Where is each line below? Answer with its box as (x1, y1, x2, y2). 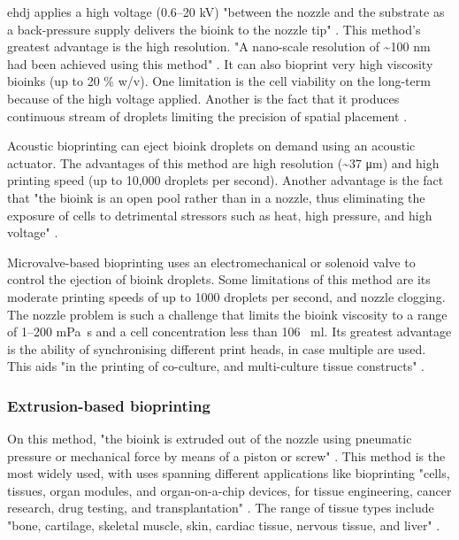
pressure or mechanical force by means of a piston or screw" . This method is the (7, 446, 446, 465)
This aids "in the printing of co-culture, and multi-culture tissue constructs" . (7, 357, 425, 375)
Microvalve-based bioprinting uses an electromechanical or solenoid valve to (7, 252, 416, 271)
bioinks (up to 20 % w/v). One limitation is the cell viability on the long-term (7, 72, 431, 90)
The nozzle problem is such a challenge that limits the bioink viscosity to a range (7, 305, 448, 323)
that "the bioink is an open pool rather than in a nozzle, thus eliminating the (7, 188, 425, 206)
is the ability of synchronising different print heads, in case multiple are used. (7, 339, 426, 358)
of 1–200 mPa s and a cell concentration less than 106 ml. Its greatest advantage (7, 322, 452, 341)
